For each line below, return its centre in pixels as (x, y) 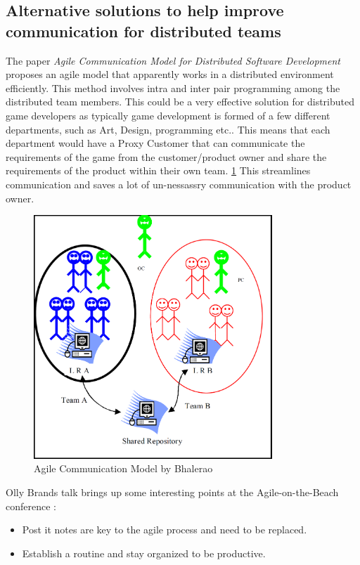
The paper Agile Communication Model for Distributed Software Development (173, 60)
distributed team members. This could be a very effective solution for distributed (180, 102)
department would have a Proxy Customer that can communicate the (155, 143)
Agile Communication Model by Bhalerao (123, 468)
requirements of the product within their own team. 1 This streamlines (158, 170)
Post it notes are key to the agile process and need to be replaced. (165, 530)
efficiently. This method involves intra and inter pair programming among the (173, 87)
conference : (31, 506)
